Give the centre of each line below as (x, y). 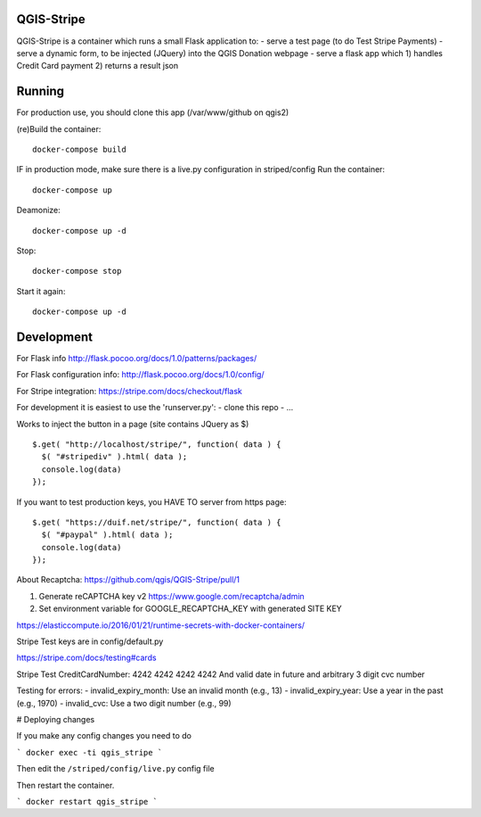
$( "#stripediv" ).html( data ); (114, 457)
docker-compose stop (77, 271)
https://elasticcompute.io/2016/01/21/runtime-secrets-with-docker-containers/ (161, 625)
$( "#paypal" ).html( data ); (107, 535)
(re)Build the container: (59, 128)
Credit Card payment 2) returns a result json (97, 66)
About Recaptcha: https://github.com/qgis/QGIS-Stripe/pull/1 (128, 580)
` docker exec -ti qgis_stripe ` (90, 752)
